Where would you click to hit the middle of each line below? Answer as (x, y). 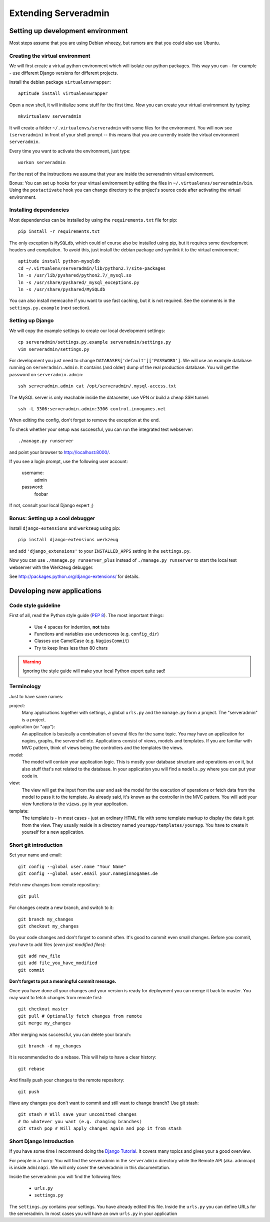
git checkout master (43, 1009)
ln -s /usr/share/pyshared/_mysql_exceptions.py (79, 282)
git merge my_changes (44, 1023)
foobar (41, 494)
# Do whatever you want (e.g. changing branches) (80, 1121)
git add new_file (39, 956)
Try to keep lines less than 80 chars (71, 648)
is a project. (34, 719)
